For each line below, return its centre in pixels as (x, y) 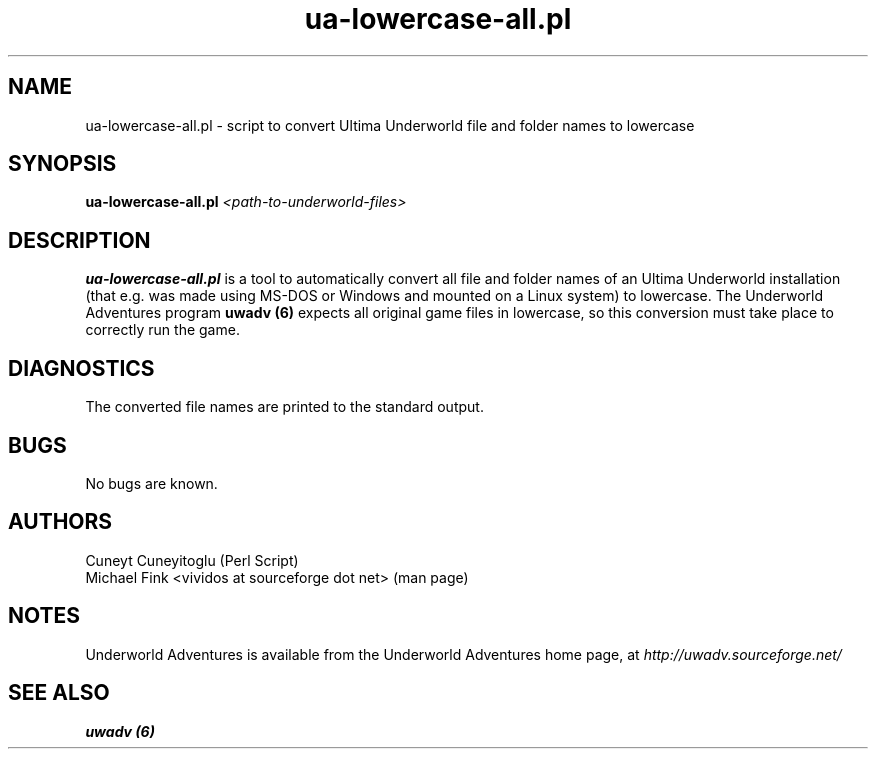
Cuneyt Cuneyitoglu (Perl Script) (192, 560)
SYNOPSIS (62, 164)
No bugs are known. (151, 483)
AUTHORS (60, 522)
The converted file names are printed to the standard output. (284, 407)
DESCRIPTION (79, 240)
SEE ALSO (59, 693)
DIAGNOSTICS (81, 368)
